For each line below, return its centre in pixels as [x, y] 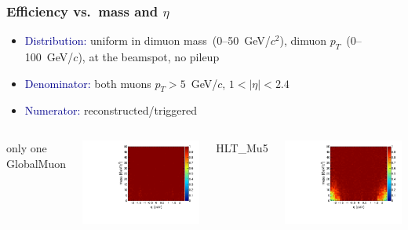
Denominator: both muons [88, 83]
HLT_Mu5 [242, 148]
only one [27, 148]
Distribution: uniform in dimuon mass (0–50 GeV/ [148, 40]
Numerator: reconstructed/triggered [111, 110]
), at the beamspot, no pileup [149, 57]
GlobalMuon [36, 163]
